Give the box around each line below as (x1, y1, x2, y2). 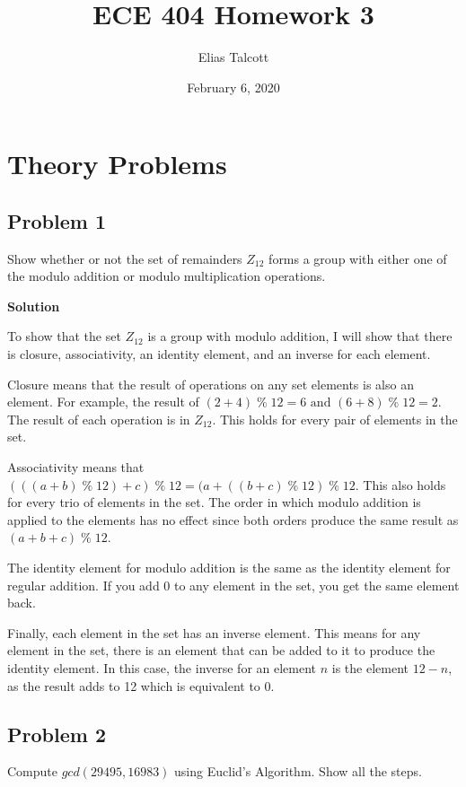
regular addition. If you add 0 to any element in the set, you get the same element (7, 575, 460, 594)
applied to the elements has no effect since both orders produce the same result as (7, 510, 459, 529)
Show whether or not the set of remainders (7, 249, 242, 267)
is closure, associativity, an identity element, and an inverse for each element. (7, 345, 431, 363)
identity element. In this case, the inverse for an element (7, 658, 317, 677)
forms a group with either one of (268, 249, 447, 267)
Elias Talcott (198, 48, 269, 66)
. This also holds (355, 475, 446, 494)
